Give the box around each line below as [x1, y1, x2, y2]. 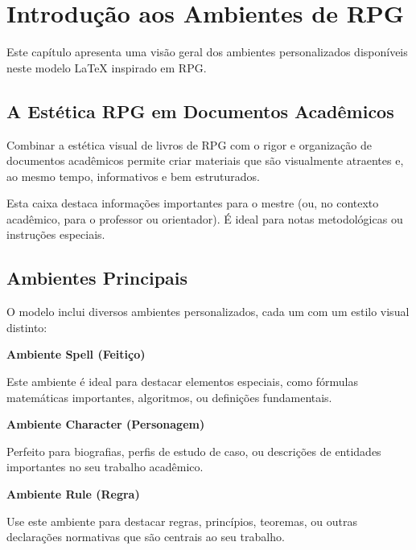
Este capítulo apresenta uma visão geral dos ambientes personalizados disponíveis [6, 43, 408, 60]
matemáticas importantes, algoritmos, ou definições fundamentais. [6, 388, 332, 405]
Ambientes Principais [6, 265, 188, 290]
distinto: [6, 318, 47, 335]
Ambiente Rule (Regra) [6, 486, 140, 503]
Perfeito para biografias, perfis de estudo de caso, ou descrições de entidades [6, 442, 381, 459]
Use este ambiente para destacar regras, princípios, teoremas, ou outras [6, 512, 357, 529]
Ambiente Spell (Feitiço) [6, 346, 146, 363]
